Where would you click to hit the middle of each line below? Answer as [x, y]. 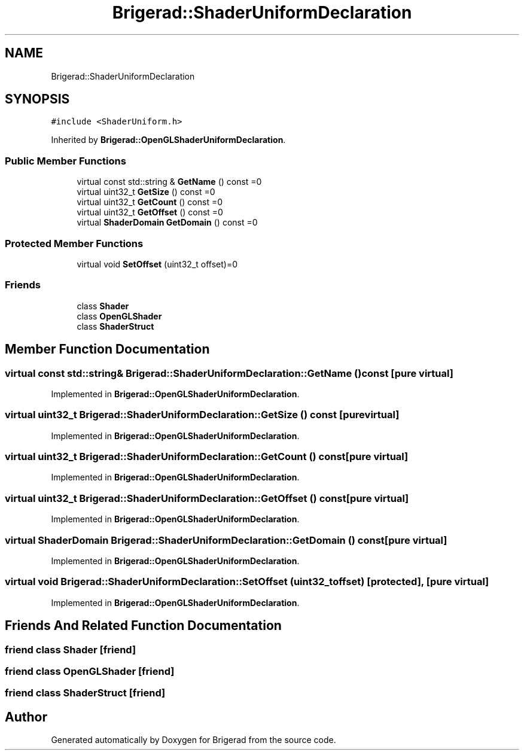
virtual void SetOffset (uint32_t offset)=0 [157, 264]
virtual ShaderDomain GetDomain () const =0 [167, 223]
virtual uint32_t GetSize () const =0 [146, 192]
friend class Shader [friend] [71, 649]
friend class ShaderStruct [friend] [85, 693]
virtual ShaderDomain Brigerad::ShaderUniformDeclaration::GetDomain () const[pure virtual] [226, 540]
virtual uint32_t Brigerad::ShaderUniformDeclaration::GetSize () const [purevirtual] [202, 415]
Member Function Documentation [107, 349]
